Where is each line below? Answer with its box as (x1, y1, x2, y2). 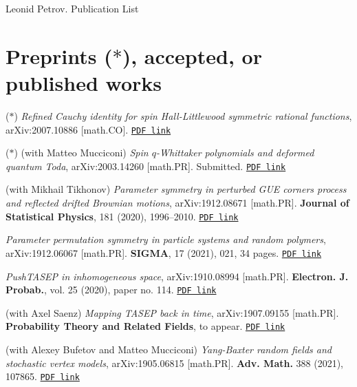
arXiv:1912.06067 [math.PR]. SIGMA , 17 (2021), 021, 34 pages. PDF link (6, 245, 322, 260)
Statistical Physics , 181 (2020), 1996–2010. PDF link (6, 209, 239, 223)
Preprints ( (6, 41, 113, 70)
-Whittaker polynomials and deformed (155, 145, 314, 160)
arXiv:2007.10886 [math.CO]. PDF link (6, 122, 171, 136)
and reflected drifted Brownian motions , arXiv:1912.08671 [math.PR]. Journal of (6, 196, 349, 209)
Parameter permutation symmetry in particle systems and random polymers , (6, 232, 326, 247)
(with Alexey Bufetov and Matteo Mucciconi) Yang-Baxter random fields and (6, 342, 332, 356)
